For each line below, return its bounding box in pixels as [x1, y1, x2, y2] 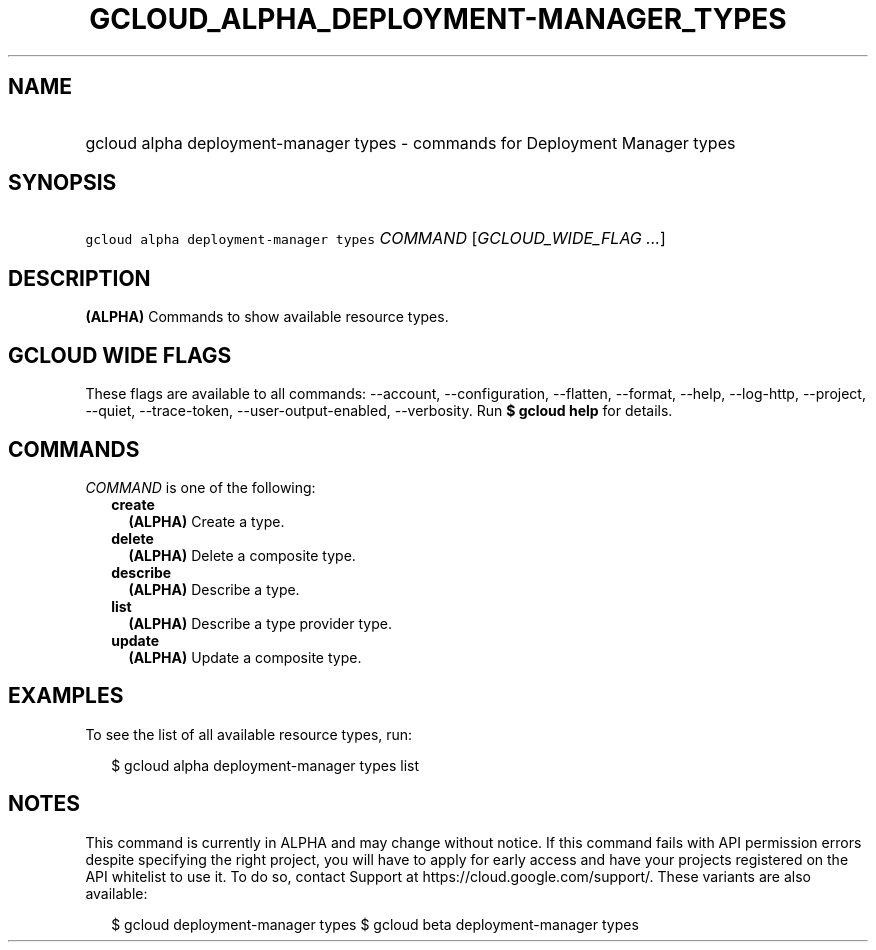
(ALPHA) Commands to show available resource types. [85, 308, 449, 326]
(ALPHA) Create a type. [128, 512, 285, 530]
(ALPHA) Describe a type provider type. [128, 614, 392, 632]
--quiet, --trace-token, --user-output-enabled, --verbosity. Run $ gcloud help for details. [85, 402, 673, 420]
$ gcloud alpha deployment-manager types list [111, 756, 420, 774]
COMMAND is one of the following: [85, 478, 316, 496]
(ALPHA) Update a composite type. [128, 648, 362, 666]
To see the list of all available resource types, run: [85, 725, 413, 743]
